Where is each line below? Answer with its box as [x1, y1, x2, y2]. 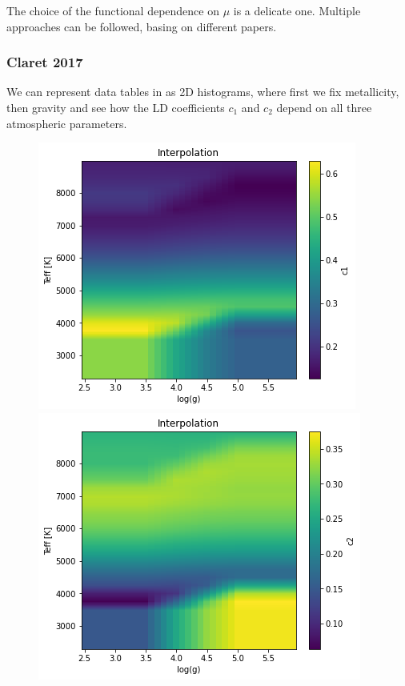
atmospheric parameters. [6, 114, 127, 131]
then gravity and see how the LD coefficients [6, 99, 225, 115]
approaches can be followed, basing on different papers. [6, 18, 277, 34]
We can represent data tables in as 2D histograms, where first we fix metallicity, [6, 83, 399, 100]
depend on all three [276, 99, 372, 115]
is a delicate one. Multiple [233, 2, 361, 18]
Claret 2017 [6, 52, 83, 72]
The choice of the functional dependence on [6, 2, 219, 18]
